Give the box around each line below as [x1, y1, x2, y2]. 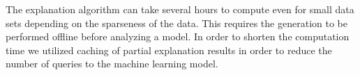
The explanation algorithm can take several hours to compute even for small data [6, 2, 354, 16]
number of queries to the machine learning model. [6, 56, 218, 71]
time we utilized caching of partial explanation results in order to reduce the [6, 42, 332, 57]
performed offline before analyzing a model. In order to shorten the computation [6, 29, 350, 44]
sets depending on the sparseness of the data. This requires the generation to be [6, 15, 347, 30]
